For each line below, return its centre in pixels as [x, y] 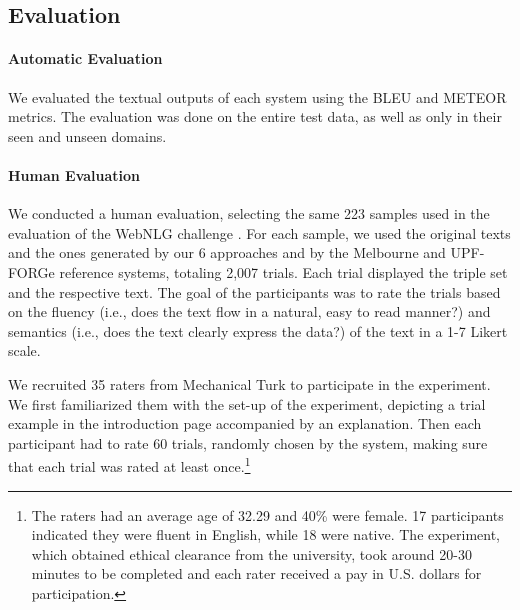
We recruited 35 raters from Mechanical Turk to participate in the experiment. [249, 383]
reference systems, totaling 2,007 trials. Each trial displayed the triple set [283, 271]
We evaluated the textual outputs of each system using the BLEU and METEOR [257, 96]
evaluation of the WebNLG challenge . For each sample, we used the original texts [259, 232]
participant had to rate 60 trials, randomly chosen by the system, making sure [248, 442]
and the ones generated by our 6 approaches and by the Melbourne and [227, 252]
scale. [24, 350]
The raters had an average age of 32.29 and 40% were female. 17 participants [267, 514]
